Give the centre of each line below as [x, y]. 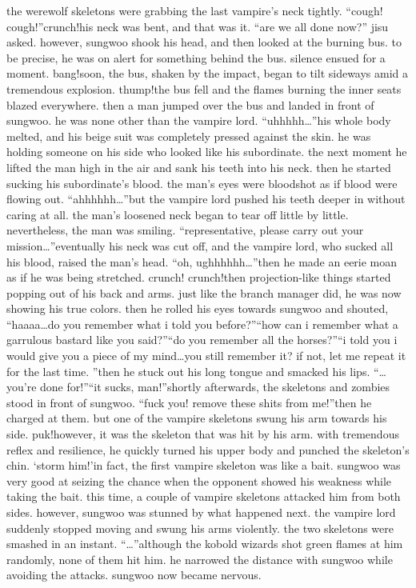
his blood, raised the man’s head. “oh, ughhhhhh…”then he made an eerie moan [202, 261]
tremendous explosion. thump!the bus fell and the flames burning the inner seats [204, 88]
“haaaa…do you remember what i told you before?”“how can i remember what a [202, 324]
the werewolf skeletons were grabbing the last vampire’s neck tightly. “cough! [195, 10]
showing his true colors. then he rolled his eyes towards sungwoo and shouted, [198, 308]
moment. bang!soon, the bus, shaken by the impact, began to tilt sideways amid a [208, 73]
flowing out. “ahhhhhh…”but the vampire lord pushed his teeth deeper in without [206, 199]
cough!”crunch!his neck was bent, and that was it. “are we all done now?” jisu [198, 26]
